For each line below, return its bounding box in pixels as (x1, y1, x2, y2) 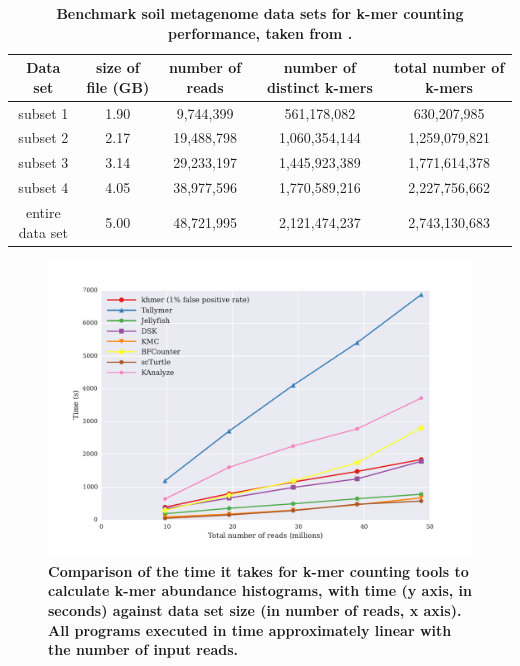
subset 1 (18, 102, 69, 123)
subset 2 (18, 127, 69, 148)
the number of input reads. (48, 639, 238, 660)
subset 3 (18, 152, 69, 173)
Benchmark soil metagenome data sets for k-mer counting (56, 3, 464, 23)
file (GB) (86, 76, 150, 97)
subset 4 (18, 177, 69, 198)
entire (26, 202, 61, 222)
